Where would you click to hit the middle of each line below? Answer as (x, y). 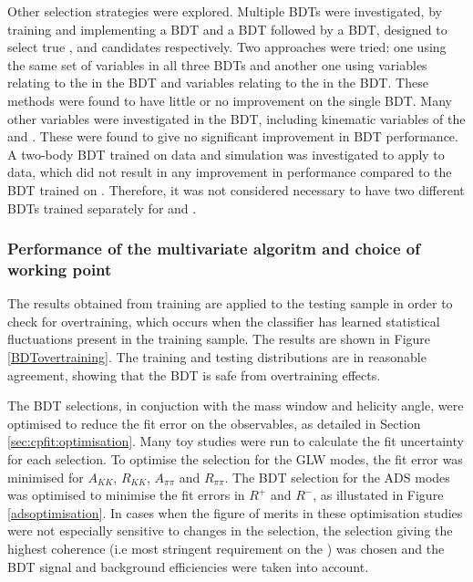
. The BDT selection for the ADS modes (337, 477)
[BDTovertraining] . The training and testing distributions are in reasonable (217, 357)
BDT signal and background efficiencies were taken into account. (188, 566)
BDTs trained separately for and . (102, 208)
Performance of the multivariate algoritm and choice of (214, 249)
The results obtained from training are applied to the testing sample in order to (230, 303)
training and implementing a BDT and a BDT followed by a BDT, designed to (227, 29)
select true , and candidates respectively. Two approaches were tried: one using (227, 47)
